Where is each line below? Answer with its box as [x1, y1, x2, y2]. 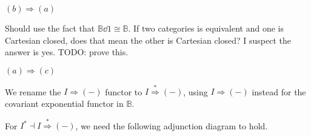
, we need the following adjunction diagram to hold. [75, 119, 268, 132]
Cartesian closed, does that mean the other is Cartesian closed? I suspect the [5, 33, 291, 46]
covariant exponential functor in [5, 97, 124, 109]
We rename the [5, 85, 61, 98]
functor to [105, 85, 142, 98]
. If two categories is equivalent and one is [128, 22, 284, 34]
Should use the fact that [5, 22, 95, 34]
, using [183, 85, 208, 98]
